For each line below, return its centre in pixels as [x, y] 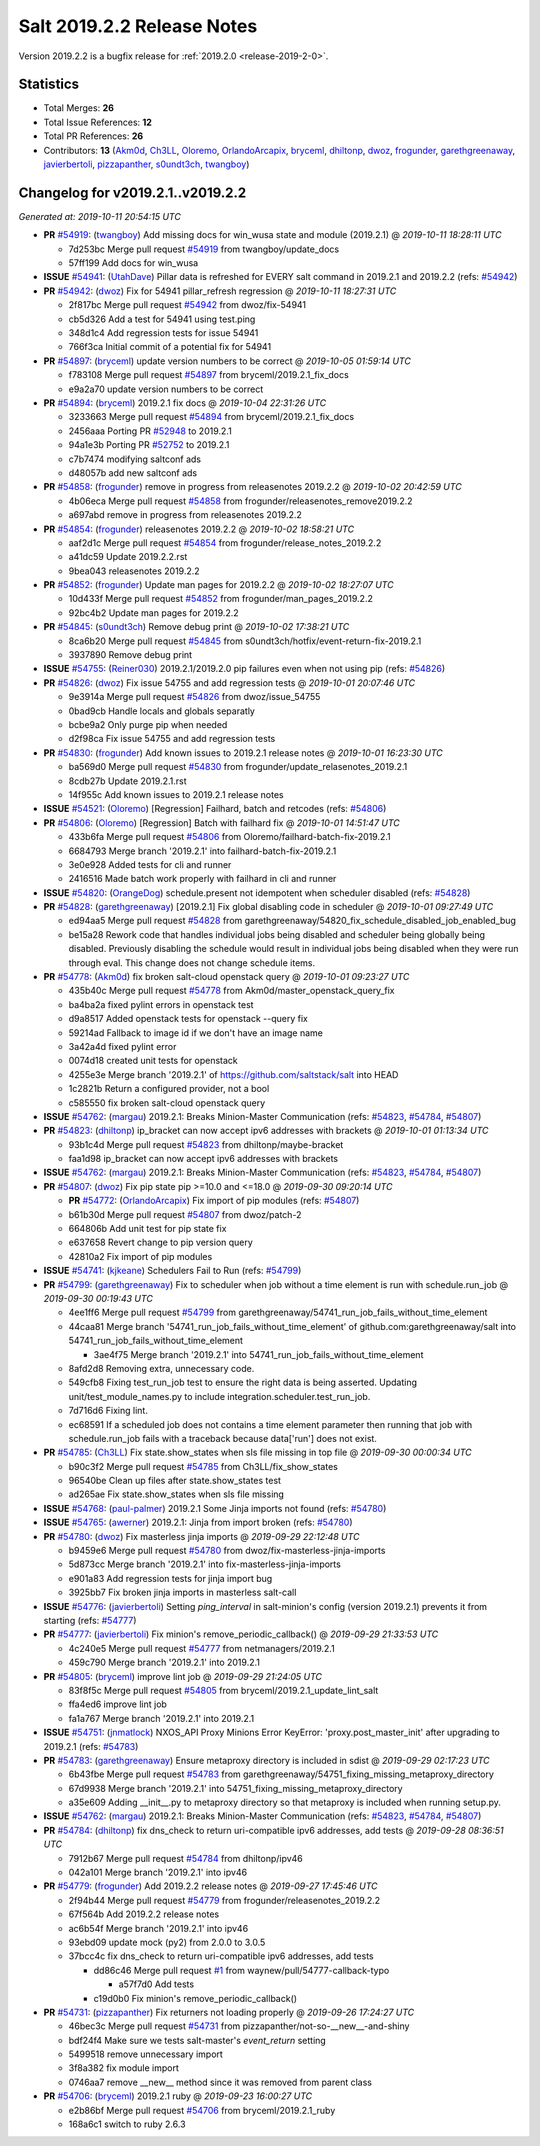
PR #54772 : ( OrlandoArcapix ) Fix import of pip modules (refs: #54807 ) [214, 1201]
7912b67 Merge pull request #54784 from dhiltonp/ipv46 [186, 1858]
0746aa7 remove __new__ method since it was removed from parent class [220, 2082]
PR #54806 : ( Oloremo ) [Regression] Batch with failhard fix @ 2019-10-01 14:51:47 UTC [221, 822]
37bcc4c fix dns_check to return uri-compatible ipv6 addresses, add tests [221, 1956]
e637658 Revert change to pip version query [161, 1242]
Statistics [49, 84]
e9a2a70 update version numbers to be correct [166, 389]
